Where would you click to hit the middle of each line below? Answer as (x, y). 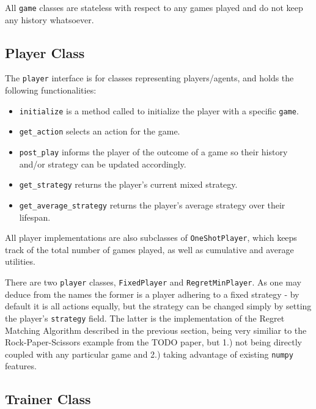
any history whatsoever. (50, 19)
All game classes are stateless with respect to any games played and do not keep (154, 7)
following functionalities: (51, 90)
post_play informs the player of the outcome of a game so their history (153, 152)
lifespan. (35, 217)
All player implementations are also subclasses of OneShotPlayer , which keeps (151, 238)
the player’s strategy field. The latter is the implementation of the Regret (145, 318)
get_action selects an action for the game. (100, 131)
